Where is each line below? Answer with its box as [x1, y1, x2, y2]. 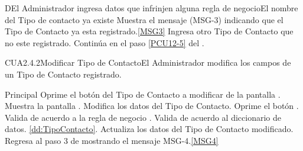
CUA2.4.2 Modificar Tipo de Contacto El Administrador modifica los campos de [5, 56, 291, 69]
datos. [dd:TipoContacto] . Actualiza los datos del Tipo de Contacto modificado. [5, 123, 294, 135]
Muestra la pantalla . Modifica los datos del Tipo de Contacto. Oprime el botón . [5, 99, 299, 112]
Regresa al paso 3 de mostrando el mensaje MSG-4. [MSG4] [5, 134, 219, 146]
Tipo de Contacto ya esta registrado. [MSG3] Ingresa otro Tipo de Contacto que [5, 25, 294, 37]
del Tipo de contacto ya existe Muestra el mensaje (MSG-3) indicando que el [5, 13, 284, 25]
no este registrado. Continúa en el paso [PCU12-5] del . [5, 36, 204, 49]
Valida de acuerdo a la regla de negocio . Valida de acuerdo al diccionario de [5, 111, 281, 123]
